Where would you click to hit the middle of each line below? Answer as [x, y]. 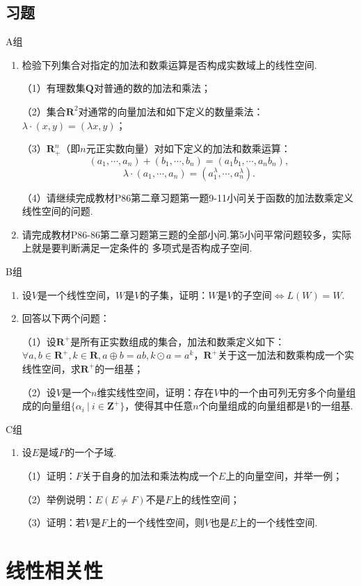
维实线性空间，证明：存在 [155, 392]
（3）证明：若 [54, 522]
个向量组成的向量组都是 [252, 406]
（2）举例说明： [58, 499]
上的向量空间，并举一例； [284, 475]
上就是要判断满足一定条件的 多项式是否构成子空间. [137, 248]
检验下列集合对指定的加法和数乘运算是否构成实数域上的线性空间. [169, 64]
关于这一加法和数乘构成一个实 [286, 355]
